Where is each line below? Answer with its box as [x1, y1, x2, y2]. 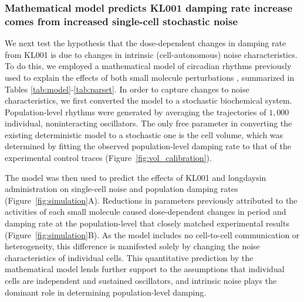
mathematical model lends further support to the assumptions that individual [5, 263, 285, 275]
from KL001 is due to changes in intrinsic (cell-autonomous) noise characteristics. [5, 48, 298, 60]
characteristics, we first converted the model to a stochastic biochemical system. [5, 94, 292, 107]
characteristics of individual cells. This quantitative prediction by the [5, 251, 254, 263]
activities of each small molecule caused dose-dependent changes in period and [5, 205, 286, 218]
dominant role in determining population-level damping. [5, 286, 207, 298]
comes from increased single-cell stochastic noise [5, 13, 238, 28]
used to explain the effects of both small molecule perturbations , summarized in [5, 71, 295, 83]
